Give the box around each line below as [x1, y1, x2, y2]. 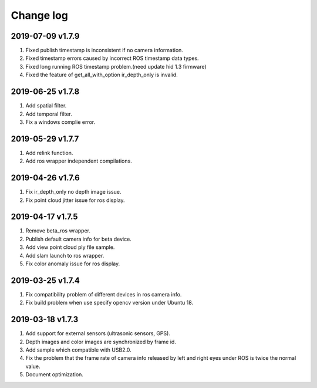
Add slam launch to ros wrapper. [25, 252, 104, 259]
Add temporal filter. [25, 110, 73, 117]
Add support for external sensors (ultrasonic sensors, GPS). [25, 330, 170, 337]
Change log [11, 9, 69, 22]
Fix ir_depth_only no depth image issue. [25, 188, 122, 195]
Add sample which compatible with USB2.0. [25, 346, 131, 353]
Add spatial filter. [25, 102, 67, 109]
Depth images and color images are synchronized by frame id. [25, 338, 176, 345]
